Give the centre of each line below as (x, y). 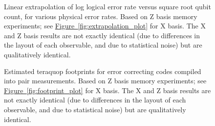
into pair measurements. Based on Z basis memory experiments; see (105, 81)
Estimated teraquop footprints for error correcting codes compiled (103, 71)
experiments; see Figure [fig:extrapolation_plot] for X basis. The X (105, 26)
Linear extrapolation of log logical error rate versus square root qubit (107, 6)
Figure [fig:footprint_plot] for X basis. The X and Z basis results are (107, 90)
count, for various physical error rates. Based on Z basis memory (101, 16)
